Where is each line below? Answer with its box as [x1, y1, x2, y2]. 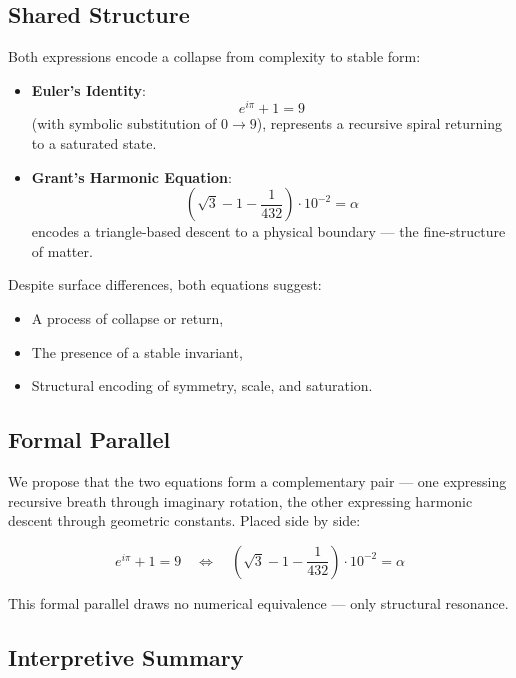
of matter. [31, 240, 93, 261]
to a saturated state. [31, 133, 157, 154]
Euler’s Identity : [31, 79, 146, 100]
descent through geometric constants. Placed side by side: [8, 510, 361, 531]
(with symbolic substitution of [31, 113, 217, 134]
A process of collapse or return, [31, 308, 224, 329]
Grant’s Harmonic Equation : [31, 166, 232, 187]
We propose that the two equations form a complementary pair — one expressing [8, 471, 507, 492]
